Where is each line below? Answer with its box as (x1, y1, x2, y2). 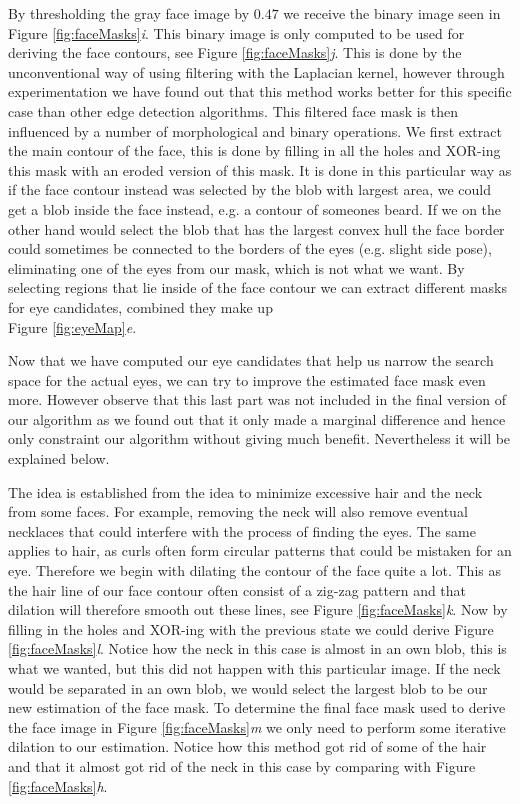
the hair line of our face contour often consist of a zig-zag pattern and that (8, 579, 467, 600)
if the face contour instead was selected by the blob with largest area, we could (8, 179, 491, 200)
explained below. (8, 448, 110, 469)
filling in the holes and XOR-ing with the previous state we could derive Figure (8, 618, 494, 639)
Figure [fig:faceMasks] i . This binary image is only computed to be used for (8, 22, 465, 43)
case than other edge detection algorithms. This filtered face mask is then (8, 100, 459, 121)
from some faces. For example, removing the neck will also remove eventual (8, 501, 468, 522)
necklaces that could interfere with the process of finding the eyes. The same (8, 520, 476, 541)
